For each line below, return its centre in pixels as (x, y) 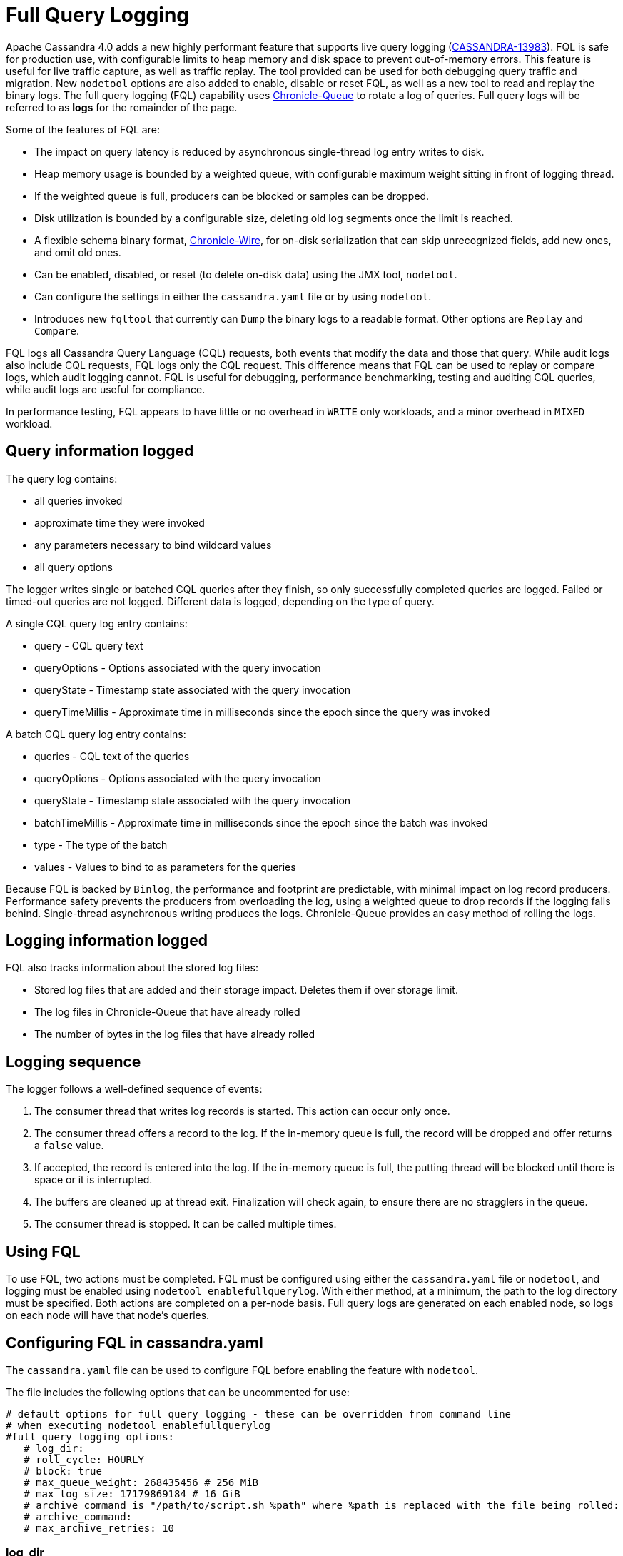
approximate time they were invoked (120, 522)
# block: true (63, 1471)
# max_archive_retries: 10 (99, 1528)
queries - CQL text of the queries (112, 756)
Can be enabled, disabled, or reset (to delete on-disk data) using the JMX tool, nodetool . (246, 274)
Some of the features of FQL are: (83, 129)
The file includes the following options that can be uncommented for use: (178, 1392)
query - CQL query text (89, 645)
